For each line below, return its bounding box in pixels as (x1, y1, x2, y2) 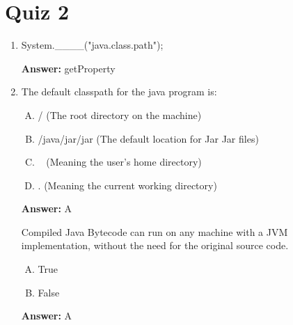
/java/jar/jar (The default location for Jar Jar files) (38, 131, 259, 145)
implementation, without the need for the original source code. (21, 238, 289, 253)
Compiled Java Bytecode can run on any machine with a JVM (21, 224, 288, 239)
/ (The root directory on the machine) (38, 107, 202, 122)
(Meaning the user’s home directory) (46, 154, 202, 169)
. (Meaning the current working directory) (38, 177, 217, 192)
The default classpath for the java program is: (21, 84, 217, 99)
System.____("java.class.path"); (21, 38, 164, 52)
